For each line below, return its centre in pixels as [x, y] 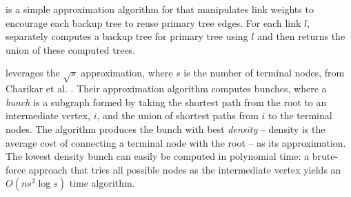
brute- [325, 156]
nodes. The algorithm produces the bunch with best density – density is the [166, 128]
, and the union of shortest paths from [178, 115]
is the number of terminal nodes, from [264, 73]
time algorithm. [102, 183]
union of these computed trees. [71, 49]
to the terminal [300, 115]
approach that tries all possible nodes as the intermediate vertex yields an [185, 169]
